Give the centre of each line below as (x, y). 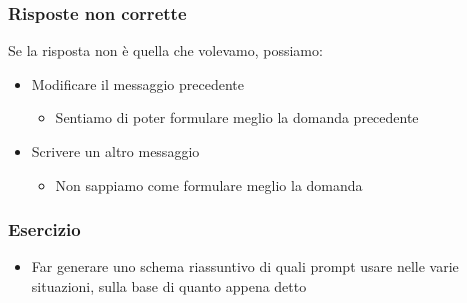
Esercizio (44, 229)
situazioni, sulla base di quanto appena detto (169, 286)
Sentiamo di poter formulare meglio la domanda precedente (237, 117)
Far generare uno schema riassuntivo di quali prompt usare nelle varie (245, 266)
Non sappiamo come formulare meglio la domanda (209, 184)
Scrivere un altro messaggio (115, 151)
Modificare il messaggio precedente (137, 83)
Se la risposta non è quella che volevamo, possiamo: (165, 50)
